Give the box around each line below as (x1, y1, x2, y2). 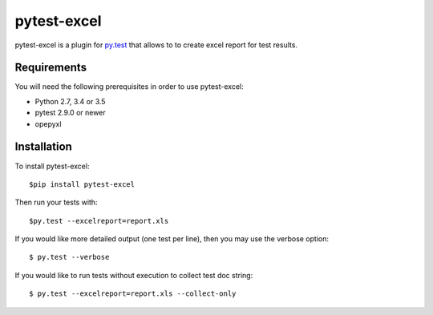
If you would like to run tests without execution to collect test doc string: (14, 270, 253, 280)
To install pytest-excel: (14, 161, 90, 171)
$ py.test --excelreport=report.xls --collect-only (29, 289, 237, 298)
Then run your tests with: (14, 197, 98, 208)
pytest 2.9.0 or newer (34, 108, 106, 118)
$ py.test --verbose (29, 252, 110, 262)
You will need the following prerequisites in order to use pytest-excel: (14, 82, 244, 91)
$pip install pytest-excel (29, 180, 136, 188)
